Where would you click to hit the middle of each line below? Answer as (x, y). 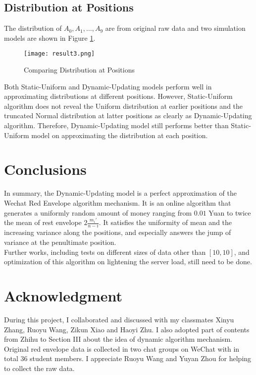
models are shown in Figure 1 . (50, 37)
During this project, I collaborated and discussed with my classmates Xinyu (119, 319)
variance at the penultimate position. (60, 242)
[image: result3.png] (59, 54)
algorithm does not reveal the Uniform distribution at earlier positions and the (124, 106)
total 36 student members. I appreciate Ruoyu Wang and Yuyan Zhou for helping (128, 358)
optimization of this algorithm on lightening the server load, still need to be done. (128, 262)
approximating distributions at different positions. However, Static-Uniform (118, 96)
